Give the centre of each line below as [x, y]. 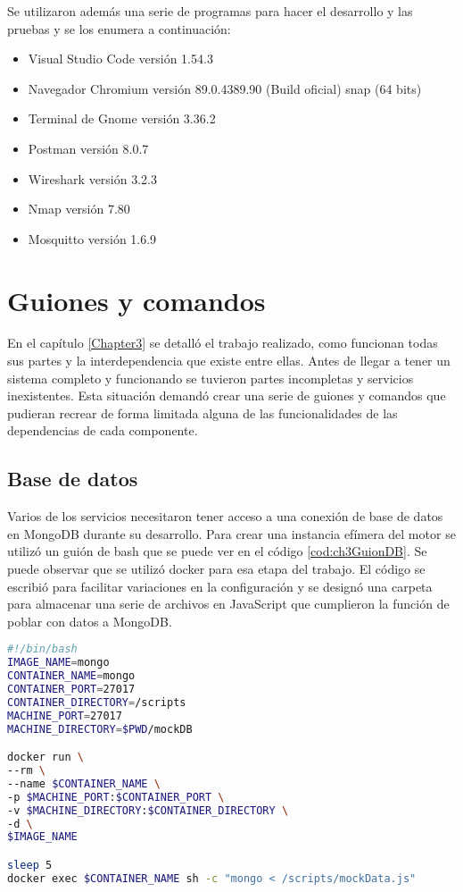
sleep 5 [30, 865]
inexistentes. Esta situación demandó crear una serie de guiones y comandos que [227, 396]
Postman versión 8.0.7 [88, 148]
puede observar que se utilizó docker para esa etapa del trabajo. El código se [216, 569]
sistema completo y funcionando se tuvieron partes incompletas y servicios [211, 378]
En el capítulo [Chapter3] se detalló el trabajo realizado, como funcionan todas [223, 343]
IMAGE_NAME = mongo [58, 663]
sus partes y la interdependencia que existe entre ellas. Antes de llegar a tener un [229, 361]
